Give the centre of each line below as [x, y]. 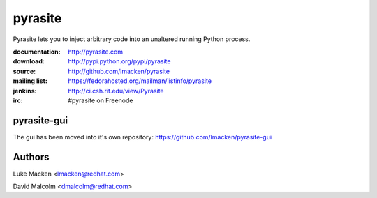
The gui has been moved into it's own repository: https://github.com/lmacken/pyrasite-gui [142, 137]
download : [29, 61]
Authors [31, 157]
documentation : [37, 52]
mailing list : [30, 81]
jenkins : [25, 91]
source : [24, 71]
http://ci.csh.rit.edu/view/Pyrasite [116, 91]
